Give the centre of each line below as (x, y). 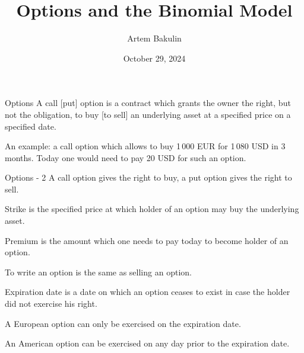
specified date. (31, 126)
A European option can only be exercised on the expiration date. (123, 323)
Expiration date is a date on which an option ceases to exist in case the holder (148, 292)
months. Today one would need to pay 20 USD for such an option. (126, 157)
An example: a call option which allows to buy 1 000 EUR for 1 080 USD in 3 (145, 146)
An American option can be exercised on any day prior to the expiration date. (147, 343)
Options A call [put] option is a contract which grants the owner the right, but (148, 103)
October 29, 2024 (154, 58)
